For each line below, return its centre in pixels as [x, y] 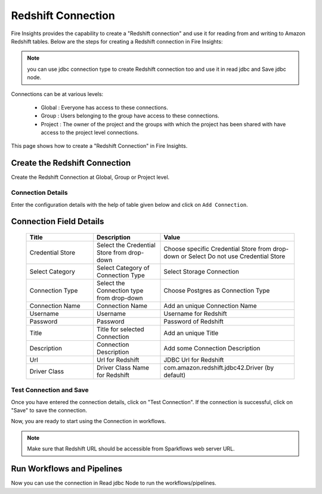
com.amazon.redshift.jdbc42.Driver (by [219, 368]
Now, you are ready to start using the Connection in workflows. [89, 421]
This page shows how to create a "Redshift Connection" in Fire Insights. [99, 146]
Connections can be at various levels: [57, 94]
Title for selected [120, 329]
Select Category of [123, 268]
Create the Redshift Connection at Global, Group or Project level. [90, 177]
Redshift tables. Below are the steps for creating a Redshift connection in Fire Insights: [117, 41]
